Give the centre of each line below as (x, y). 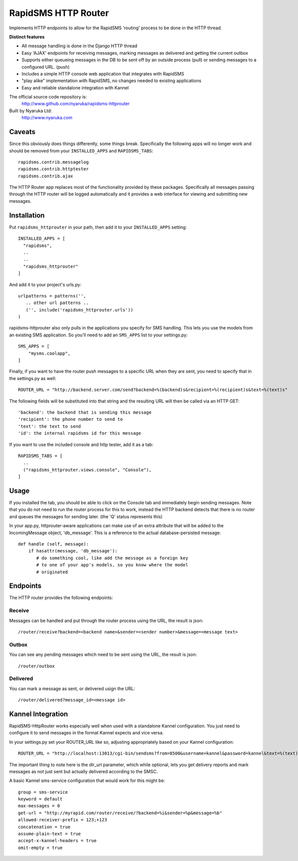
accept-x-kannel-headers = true (57, 841)
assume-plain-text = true (50, 834)
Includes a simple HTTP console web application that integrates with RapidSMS (103, 74)
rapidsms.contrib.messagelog (53, 162)
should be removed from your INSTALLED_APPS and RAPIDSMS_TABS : (81, 151)
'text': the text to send (50, 426)
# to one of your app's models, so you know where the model (112, 565)
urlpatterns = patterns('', (52, 296)
